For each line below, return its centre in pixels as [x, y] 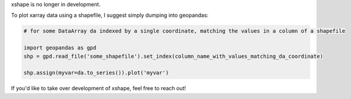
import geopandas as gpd [60, 48]
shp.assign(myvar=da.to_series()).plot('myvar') [96, 73]
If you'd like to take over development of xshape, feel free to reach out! [99, 88]
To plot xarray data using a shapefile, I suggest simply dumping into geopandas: [110, 16]
